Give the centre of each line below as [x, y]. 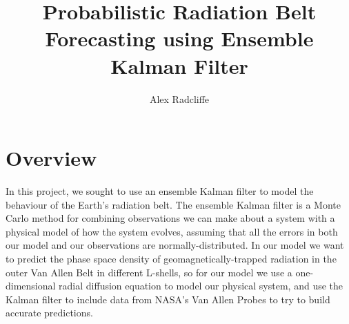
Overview [51, 158]
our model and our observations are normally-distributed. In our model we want [175, 245]
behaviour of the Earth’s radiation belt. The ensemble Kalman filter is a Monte [173, 204]
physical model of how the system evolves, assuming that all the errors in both [172, 231]
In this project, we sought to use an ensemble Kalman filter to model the [160, 191]
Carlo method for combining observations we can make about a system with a [170, 218]
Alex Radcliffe [179, 98]
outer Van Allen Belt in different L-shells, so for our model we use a [149, 272]
